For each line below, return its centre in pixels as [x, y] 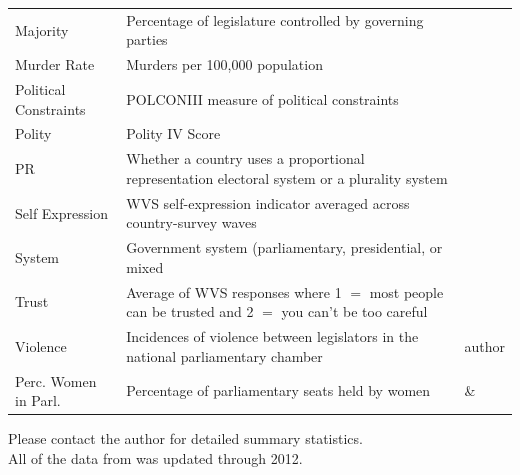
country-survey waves [191, 222]
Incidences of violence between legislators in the [272, 336]
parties [147, 39]
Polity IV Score [173, 133]
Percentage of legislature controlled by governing [275, 19]
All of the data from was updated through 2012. [155, 457]
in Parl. [38, 400]
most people [406, 291]
